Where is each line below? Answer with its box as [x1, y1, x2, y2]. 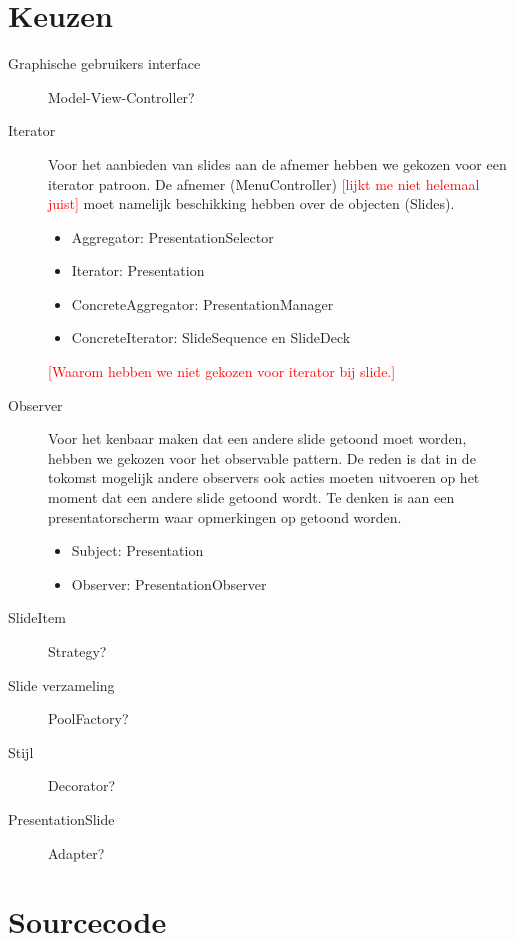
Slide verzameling [8, 674, 115, 695]
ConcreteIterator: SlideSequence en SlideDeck [71, 327, 351, 348]
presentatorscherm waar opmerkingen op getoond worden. [48, 506, 402, 527]
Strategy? [48, 641, 107, 661]
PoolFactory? [48, 708, 129, 729]
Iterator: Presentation [71, 260, 205, 281]
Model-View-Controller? [48, 86, 195, 107]
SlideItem [8, 607, 66, 628]
